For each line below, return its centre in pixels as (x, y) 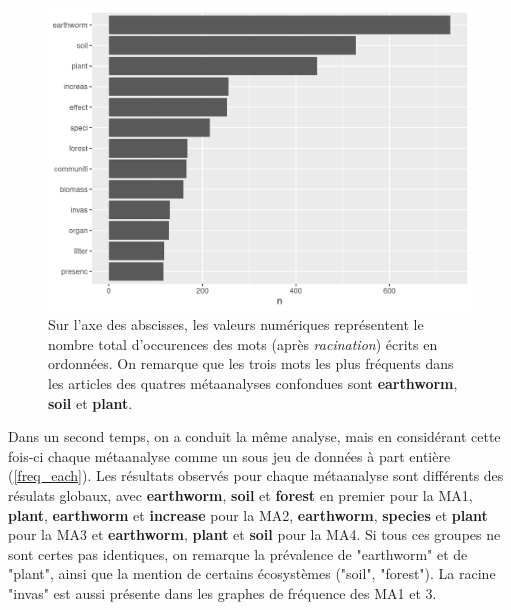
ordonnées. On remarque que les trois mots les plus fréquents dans (251, 363)
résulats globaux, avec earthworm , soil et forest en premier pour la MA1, (240, 495)
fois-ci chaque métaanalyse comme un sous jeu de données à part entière (229, 455)
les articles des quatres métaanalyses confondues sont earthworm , (253, 383)
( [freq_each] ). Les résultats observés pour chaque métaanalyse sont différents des (256, 475)
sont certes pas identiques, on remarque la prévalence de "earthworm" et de (238, 553)
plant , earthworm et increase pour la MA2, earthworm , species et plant (248, 514)
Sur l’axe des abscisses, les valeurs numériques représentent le (236, 324)
